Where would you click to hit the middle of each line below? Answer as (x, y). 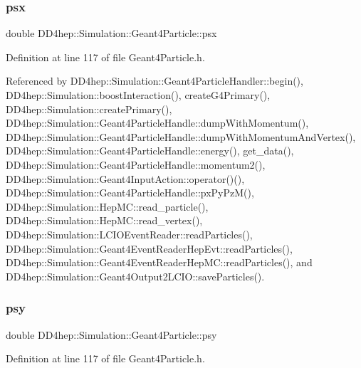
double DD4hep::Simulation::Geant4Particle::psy (111, 334)
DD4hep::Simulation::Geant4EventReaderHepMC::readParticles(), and (159, 262)
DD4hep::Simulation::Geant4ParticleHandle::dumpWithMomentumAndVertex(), (181, 136)
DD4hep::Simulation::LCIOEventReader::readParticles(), (129, 234)
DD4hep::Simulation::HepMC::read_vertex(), (104, 220)
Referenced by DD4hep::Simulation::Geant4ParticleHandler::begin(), (155, 81)
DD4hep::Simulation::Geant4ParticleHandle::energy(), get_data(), (150, 151)
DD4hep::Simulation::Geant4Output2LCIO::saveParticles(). (135, 276)
